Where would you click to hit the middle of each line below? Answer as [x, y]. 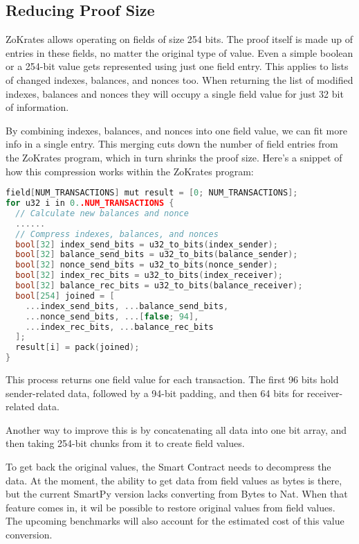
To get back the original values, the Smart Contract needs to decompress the [168, 466]
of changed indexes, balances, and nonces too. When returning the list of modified [179, 79]
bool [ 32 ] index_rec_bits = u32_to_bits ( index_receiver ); [149, 275]
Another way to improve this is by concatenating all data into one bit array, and [176, 429]
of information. [37, 107]
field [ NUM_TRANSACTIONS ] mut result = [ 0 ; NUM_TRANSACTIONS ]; [152, 193]
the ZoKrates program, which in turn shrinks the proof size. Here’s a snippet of [174, 157]
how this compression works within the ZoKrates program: [130, 171]
